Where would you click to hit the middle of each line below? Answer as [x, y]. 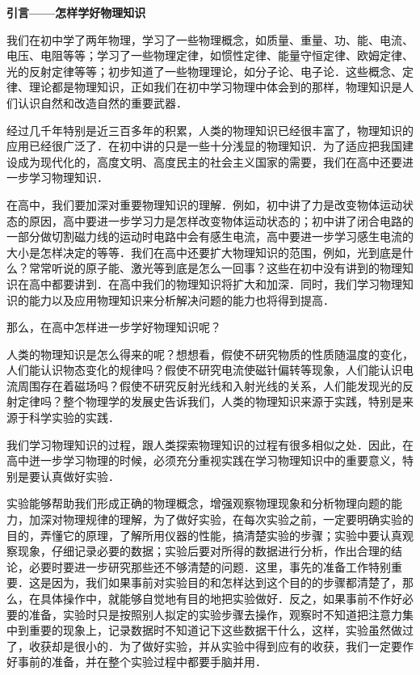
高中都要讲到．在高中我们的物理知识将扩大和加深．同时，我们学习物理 [215, 283]
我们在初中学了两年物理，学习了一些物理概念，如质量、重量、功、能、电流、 [210, 39]
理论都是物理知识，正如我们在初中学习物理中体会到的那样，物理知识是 [215, 87]
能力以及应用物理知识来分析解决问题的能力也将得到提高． [181, 300]
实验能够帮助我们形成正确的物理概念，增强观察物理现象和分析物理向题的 [199, 503]
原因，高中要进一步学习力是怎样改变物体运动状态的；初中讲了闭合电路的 [221, 220]
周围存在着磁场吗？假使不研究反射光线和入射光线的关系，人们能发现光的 [210, 385]
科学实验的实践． [74, 418]
